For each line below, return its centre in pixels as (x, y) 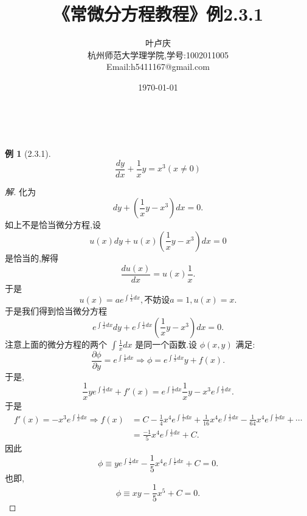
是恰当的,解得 (32, 257)
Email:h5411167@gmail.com (158, 67)
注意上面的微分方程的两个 (56, 344)
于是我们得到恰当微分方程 (56, 311)
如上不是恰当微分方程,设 (53, 225)
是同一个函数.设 (166, 344)
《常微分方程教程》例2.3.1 (158, 14)
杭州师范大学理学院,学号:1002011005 (158, 54)
